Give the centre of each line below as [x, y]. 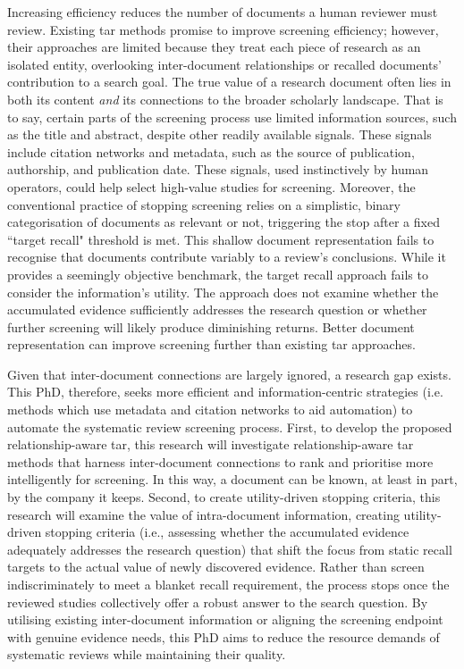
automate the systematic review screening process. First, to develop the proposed [230, 426]
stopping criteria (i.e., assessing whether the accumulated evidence [227, 532]
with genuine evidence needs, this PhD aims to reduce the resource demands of [224, 636]
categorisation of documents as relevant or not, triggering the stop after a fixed [224, 222]
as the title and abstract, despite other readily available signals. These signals [219, 134]
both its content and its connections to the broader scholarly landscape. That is [225, 99]
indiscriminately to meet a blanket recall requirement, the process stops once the [228, 584]
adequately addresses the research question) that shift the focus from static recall [230, 549]
